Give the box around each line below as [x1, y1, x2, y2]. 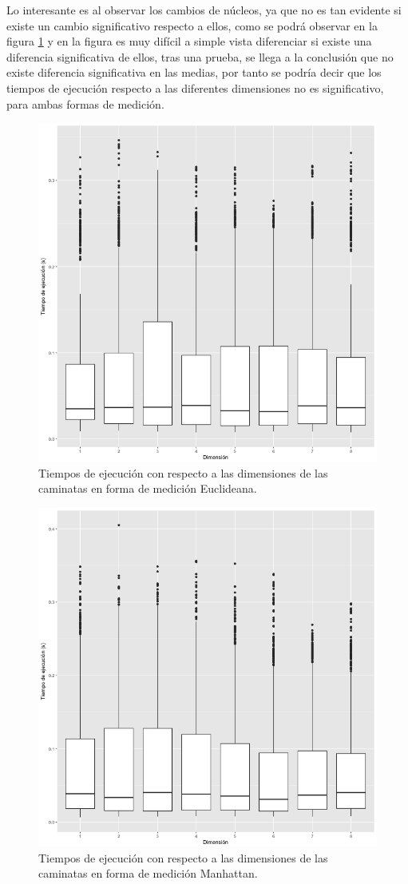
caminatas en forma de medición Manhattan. [38, 865, 258, 882]
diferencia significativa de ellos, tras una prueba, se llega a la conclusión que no [6, 48, 394, 65]
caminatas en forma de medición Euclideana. [38, 480, 257, 497]
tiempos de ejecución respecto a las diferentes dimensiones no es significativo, [6, 79, 384, 96]
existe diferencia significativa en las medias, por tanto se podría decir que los [6, 64, 382, 81]
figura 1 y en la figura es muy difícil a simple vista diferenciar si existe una [6, 33, 372, 50]
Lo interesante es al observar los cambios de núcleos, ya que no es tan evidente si [6, 2, 402, 18]
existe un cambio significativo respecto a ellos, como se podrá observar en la [6, 17, 378, 34]
